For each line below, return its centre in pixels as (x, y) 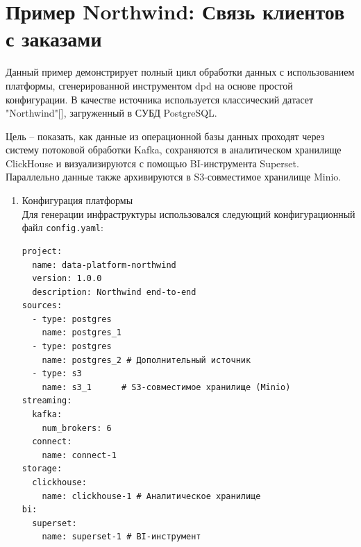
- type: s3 (57, 374)
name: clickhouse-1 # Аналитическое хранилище (151, 496)
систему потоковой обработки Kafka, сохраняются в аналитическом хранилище (174, 150)
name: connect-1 (79, 455)
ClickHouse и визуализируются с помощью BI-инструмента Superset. (152, 163)
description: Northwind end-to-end (114, 292)
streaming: (47, 401)
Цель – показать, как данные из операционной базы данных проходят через (165, 136)
